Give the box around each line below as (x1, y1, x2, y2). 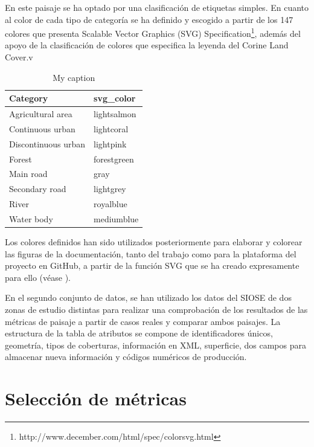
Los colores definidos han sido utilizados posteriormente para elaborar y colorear (5, 236, 303, 248)
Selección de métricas (5, 386, 187, 411)
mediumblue (94, 212, 139, 225)
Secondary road (9, 182, 66, 195)
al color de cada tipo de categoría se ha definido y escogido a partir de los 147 (5, 13, 293, 25)
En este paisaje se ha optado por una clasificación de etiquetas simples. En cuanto (5, 1, 309, 13)
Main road (9, 167, 48, 180)
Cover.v (5, 51, 33, 63)
